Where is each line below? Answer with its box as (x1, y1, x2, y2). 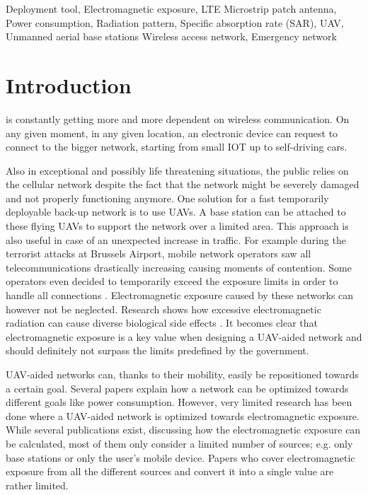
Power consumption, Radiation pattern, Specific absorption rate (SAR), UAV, (6, 15, 344, 30)
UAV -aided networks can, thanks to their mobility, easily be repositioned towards (6, 367, 359, 381)
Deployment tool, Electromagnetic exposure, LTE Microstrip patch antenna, (6, 1, 337, 16)
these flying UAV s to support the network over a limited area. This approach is (6, 219, 349, 233)
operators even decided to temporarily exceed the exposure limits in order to (6, 274, 338, 289)
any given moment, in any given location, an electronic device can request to (6, 125, 338, 140)
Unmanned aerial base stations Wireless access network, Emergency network (6, 29, 337, 44)
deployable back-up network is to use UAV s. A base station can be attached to (6, 204, 346, 219)
